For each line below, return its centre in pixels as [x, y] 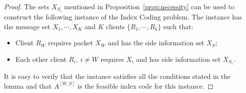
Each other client [41, 59]
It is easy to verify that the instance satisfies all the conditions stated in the [117, 76]
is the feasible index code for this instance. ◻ [146, 85]
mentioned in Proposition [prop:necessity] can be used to [149, 6]
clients [115, 26]
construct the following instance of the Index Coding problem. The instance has [123, 17]
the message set [27, 26]
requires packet [70, 43]
